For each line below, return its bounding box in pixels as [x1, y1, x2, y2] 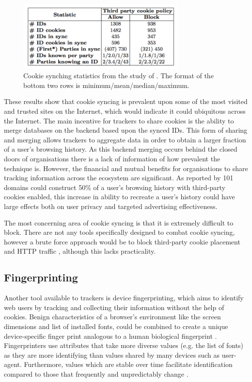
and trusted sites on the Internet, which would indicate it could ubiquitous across [4, 106, 246, 116]
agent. [4, 359, 22, 369]
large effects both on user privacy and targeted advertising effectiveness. [4, 201, 218, 211]
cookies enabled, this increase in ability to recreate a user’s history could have [4, 191, 235, 202]
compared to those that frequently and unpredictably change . [4, 368, 189, 379]
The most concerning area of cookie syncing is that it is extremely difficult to [4, 217, 234, 227]
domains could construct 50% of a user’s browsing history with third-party [4, 182, 225, 192]
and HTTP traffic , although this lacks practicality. [4, 246, 156, 256]
